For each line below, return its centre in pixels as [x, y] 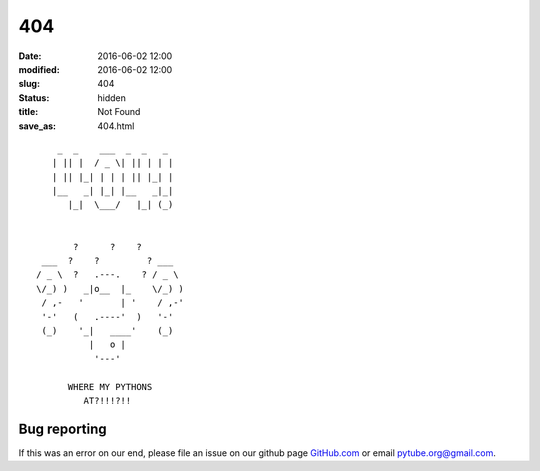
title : [28, 112]
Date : [30, 56]
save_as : [37, 126]
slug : [29, 84]
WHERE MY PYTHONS [110, 386]
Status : [34, 97]
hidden [112, 97]
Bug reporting [62, 428]
